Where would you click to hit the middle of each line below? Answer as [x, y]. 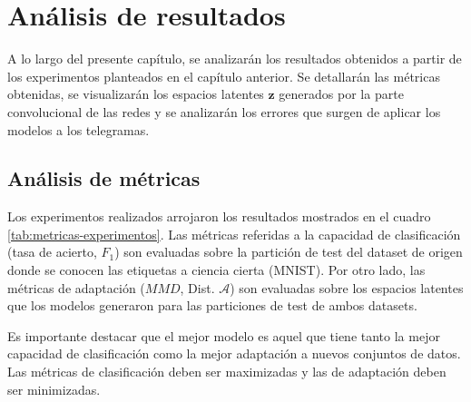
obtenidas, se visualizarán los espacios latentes [136, 94]
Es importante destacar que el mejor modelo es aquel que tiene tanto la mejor [224, 335]
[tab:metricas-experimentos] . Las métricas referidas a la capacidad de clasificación [234, 234]
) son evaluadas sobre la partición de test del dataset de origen [289, 252]
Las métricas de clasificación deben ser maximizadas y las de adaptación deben [227, 372]
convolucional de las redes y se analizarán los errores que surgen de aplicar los [224, 111]
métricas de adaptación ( [76, 287]
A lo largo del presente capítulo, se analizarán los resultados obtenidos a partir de [235, 59]
